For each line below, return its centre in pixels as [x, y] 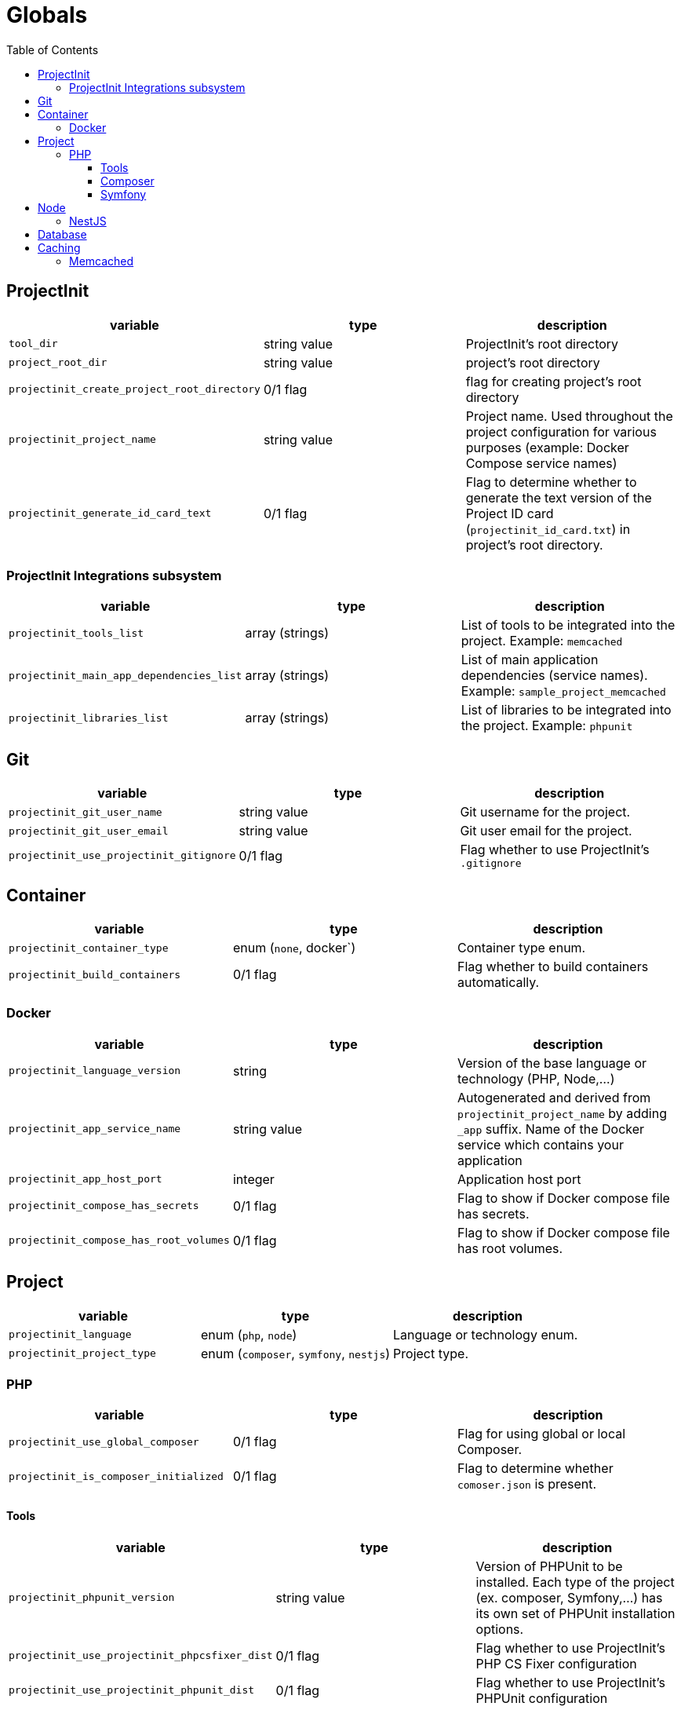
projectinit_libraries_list [89, 718]
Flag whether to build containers [553, 967]
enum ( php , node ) [249, 1334]
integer [253, 1179]
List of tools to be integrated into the [568, 625]
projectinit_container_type [89, 948]
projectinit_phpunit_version [92, 1598]
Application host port [519, 1179]
